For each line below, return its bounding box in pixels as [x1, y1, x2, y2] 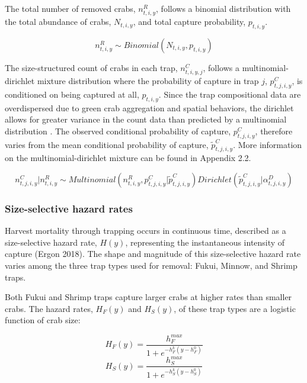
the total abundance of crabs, [5, 15, 111, 28]
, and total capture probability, [133, 15, 246, 28]
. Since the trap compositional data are [158, 88, 301, 100]
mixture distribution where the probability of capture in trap [37, 75, 259, 87]
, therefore [255, 124, 293, 137]
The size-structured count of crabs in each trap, [5, 61, 178, 73]
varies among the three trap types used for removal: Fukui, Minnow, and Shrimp [5, 259, 298, 272]
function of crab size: [5, 314, 81, 326]
